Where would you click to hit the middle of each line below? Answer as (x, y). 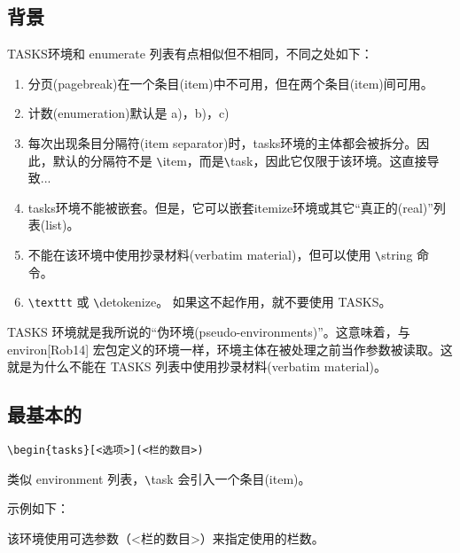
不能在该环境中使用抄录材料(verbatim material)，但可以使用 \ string (220, 255)
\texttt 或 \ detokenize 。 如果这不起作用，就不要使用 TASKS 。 (210, 302)
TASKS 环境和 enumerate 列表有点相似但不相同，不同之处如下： (190, 54)
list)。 (62, 225)
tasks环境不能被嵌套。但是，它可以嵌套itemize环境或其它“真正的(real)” (230, 207)
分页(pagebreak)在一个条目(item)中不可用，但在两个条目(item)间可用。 (230, 83)
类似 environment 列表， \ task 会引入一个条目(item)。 (159, 478)
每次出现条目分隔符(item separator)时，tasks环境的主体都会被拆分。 (222, 142)
